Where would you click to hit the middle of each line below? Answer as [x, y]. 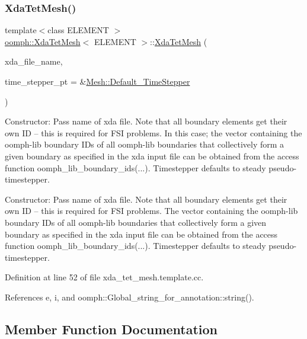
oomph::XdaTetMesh [43, 41]
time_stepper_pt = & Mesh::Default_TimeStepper [97, 81]
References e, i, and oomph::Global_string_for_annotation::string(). [129, 297]
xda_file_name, [34, 61]
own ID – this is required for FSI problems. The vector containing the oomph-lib [151, 211]
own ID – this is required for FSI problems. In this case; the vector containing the [153, 132]
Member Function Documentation [111, 329]
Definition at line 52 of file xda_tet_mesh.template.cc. [104, 277]
